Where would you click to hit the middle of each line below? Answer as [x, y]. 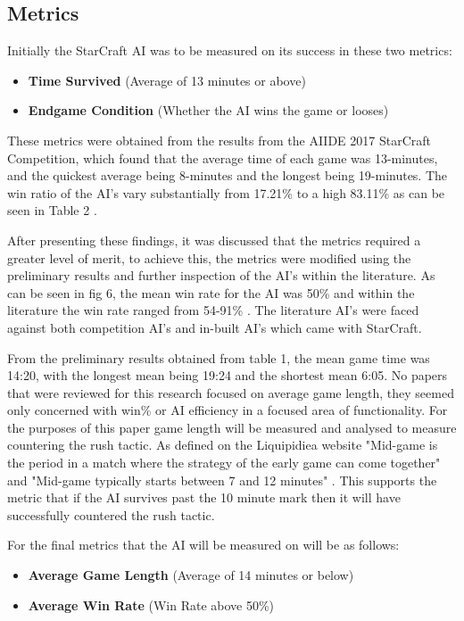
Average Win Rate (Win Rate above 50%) [151, 604]
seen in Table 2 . [52, 210]
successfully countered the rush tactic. [111, 514]
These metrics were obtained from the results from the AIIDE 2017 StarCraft [219, 140]
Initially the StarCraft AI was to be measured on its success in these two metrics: [230, 50]
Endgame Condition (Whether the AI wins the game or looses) [208, 110]
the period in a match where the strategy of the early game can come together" [224, 463]
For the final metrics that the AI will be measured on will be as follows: [203, 545]
